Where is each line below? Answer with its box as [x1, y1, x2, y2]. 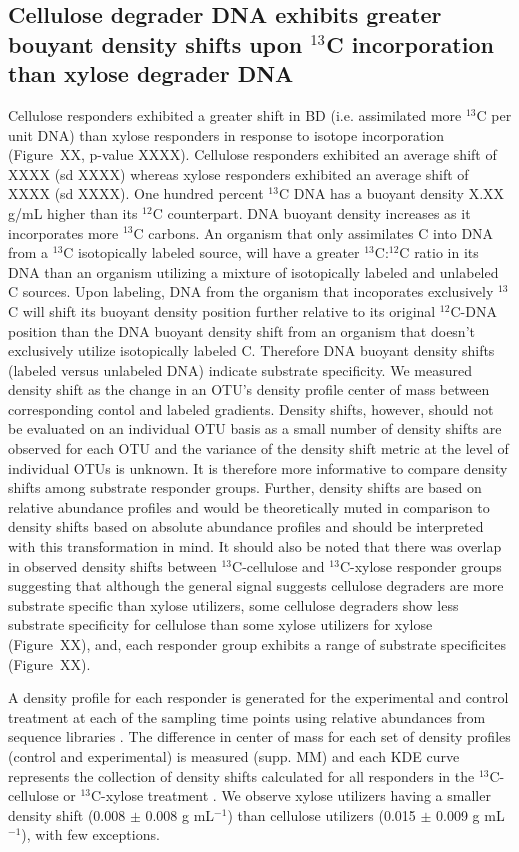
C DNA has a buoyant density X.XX [278, 183, 505, 204]
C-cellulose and [232, 555, 325, 576]
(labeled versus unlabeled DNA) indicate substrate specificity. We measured [8, 359, 472, 380]
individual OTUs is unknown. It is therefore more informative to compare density [8, 457, 508, 478]
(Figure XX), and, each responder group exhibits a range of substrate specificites [8, 634, 506, 655]
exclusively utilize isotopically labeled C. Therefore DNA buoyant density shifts [8, 340, 495, 361]
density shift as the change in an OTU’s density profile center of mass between [8, 379, 490, 400]
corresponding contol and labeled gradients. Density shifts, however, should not [8, 398, 494, 419]
